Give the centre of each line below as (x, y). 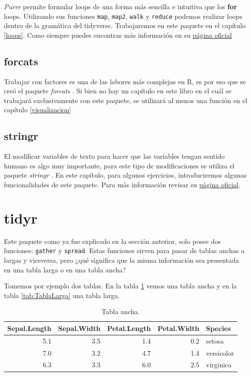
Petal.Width (178, 328)
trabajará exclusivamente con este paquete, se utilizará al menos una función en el (126, 100)
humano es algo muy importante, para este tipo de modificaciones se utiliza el (119, 165)
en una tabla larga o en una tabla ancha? (65, 269)
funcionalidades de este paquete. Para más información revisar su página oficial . (122, 184)
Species (219, 328)
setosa (215, 340)
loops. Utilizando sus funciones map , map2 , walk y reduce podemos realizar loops (123, 16)
